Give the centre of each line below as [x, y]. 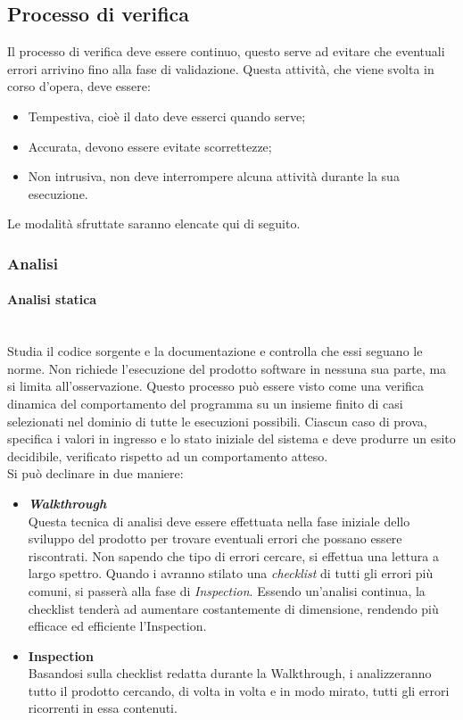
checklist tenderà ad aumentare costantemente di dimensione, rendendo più [233, 608]
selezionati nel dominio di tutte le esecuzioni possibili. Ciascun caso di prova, [217, 421]
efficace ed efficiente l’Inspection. [117, 626]
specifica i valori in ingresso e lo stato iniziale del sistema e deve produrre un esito [231, 439]
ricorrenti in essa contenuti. [103, 708]
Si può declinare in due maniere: [95, 473]
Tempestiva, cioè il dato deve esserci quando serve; [167, 116]
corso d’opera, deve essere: [79, 86]
